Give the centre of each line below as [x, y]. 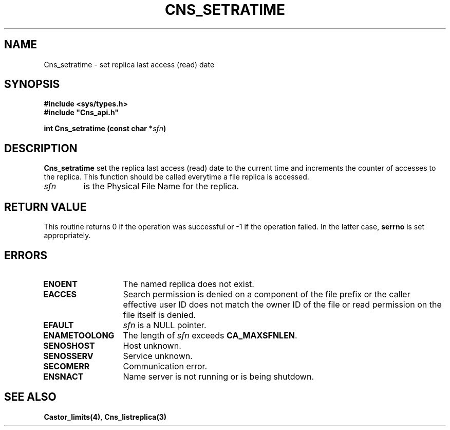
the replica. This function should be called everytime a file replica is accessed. [176, 177]
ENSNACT [63, 376]
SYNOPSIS [32, 84]
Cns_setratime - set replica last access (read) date [129, 64]
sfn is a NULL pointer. [165, 325]
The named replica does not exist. [189, 284]
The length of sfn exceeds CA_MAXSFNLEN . [210, 335]
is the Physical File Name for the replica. [161, 186]
